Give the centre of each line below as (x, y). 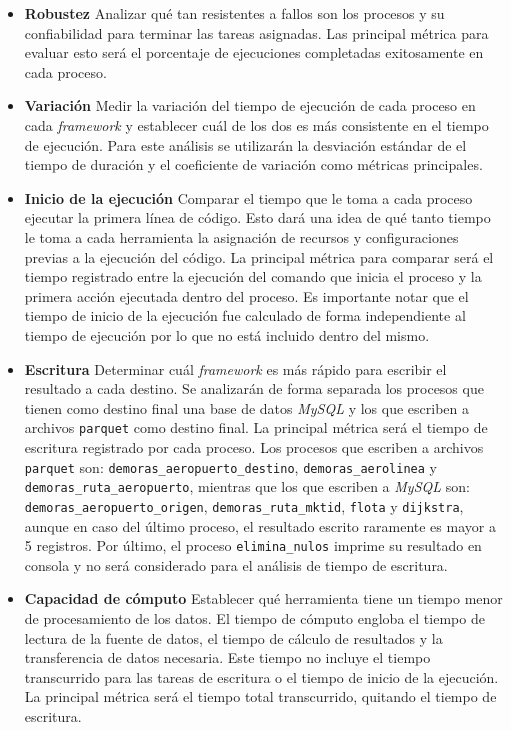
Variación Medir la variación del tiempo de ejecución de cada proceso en (250, 105)
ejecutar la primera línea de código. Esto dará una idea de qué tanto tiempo (257, 217)
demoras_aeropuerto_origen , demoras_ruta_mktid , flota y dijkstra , (244, 505)
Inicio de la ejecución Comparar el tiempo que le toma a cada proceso (248, 197)
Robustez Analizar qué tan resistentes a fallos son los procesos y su (234, 13)
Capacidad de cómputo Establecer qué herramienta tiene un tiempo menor (263, 598)
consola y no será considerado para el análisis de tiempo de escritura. (236, 564)
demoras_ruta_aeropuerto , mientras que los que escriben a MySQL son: (247, 486)
